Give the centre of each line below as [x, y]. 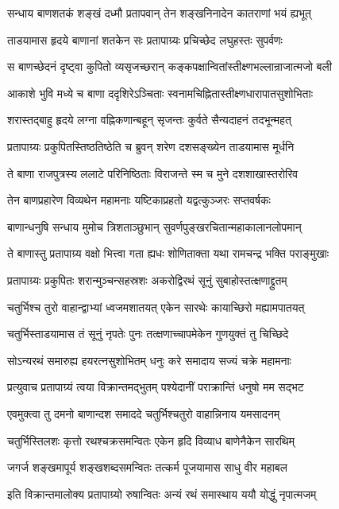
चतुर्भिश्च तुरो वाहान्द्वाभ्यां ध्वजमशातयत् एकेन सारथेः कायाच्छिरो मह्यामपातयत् [156, 307]
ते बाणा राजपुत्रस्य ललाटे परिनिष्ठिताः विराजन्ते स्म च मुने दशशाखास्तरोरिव [153, 173]
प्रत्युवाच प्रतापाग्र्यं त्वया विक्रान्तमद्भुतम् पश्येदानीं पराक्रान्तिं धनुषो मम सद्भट [156, 387]
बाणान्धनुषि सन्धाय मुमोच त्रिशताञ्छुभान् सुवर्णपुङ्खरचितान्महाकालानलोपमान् [154, 226]
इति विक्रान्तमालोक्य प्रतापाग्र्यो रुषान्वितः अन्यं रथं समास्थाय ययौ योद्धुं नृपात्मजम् [162, 493]
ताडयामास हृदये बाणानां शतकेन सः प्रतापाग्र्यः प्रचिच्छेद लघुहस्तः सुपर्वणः [145, 39]
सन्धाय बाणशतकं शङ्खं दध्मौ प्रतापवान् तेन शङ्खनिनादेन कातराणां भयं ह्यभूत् [159, 13]
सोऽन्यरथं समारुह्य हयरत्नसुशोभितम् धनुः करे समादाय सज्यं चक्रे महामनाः [149, 360]
